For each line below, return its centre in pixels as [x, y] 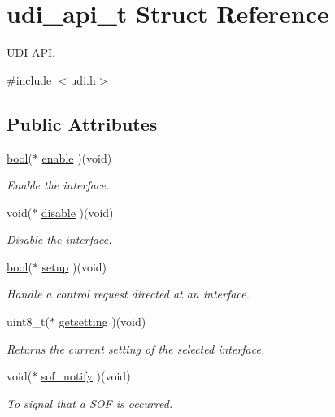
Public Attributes [82, 123]
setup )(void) [74, 266]
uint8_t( [28, 321]
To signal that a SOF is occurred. [90, 403]
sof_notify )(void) [86, 376]
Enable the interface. [58, 185]
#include [29, 79]
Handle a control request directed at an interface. [128, 294]
